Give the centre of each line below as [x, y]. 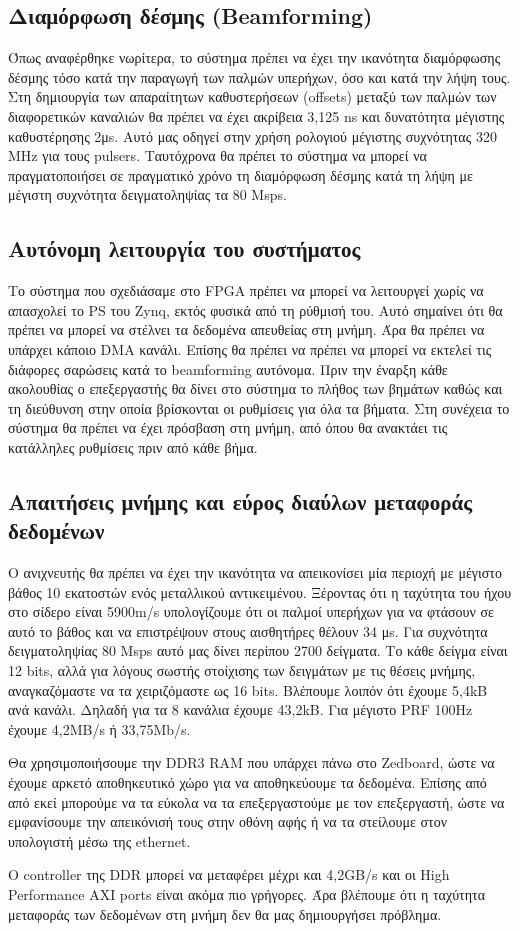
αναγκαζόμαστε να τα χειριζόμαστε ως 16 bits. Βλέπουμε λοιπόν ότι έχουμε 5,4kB [248, 689]
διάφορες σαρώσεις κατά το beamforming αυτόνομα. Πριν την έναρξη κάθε [228, 368]
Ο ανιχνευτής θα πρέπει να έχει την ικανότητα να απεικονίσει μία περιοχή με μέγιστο [255, 572]
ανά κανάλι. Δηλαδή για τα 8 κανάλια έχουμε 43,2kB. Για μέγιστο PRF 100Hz [240, 709]
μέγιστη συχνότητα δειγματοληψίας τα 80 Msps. [147, 194]
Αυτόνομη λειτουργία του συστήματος [184, 248]
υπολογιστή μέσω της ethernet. [99, 840]
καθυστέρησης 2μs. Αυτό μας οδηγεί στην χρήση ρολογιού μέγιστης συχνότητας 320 [252, 135]
